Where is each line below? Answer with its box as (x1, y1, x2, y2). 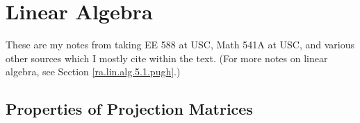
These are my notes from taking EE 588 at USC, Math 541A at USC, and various (6, 37, 354, 52)
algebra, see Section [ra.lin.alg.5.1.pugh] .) (6, 64, 181, 79)
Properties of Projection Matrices (6, 98, 253, 120)
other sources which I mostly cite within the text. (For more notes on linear (6, 50, 328, 65)
